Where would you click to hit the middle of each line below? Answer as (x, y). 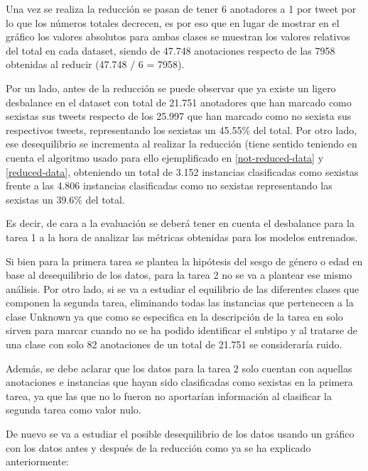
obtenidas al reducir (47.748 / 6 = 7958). (95, 64)
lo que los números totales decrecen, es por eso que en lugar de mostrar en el (173, 22)
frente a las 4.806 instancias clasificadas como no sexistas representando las (169, 185)
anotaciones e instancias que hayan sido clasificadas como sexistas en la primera (179, 382)
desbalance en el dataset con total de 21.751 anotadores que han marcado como (179, 102)
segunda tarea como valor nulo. (74, 410)
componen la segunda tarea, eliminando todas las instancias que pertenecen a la (180, 303)
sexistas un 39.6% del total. (65, 199)
